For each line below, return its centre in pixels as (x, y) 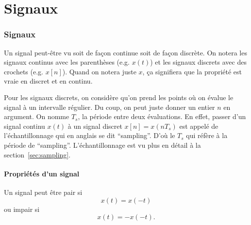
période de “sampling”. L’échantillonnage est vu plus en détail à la (102, 145)
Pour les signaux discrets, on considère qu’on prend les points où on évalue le (119, 97)
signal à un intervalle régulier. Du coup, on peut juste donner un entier (109, 107)
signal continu (25, 126)
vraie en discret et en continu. (48, 81)
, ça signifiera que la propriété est (192, 71)
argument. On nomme (37, 116)
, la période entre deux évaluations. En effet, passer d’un (162, 116)
